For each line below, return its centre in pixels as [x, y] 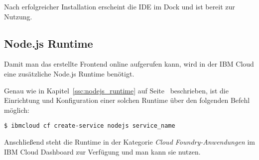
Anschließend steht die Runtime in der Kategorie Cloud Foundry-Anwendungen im [129, 142]
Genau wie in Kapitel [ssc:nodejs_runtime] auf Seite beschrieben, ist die [116, 90]
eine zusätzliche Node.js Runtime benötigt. [69, 73]
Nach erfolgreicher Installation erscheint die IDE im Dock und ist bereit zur [120, 6]
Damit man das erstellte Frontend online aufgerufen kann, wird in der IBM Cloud [129, 64]
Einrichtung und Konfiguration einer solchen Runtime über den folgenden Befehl [127, 100]
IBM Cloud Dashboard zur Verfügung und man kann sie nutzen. [102, 151]
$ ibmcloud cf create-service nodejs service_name [90, 126]
